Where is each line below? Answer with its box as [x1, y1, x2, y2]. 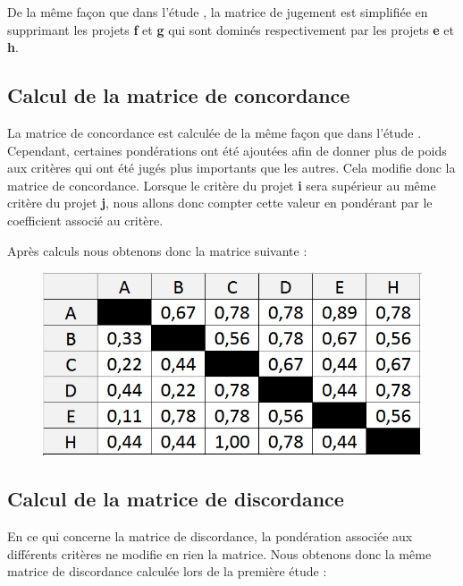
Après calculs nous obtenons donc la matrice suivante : [7, 241, 307, 259]
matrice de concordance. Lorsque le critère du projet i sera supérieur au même [7, 175, 436, 194]
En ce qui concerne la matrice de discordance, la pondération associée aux [7, 527, 413, 546]
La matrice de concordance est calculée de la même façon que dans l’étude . [7, 123, 422, 141]
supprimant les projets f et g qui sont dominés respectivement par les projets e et [7, 20, 454, 38]
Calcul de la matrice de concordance [7, 81, 350, 109]
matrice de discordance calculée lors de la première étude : [7, 562, 327, 581]
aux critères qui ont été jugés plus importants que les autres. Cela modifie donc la [7, 158, 456, 177]
